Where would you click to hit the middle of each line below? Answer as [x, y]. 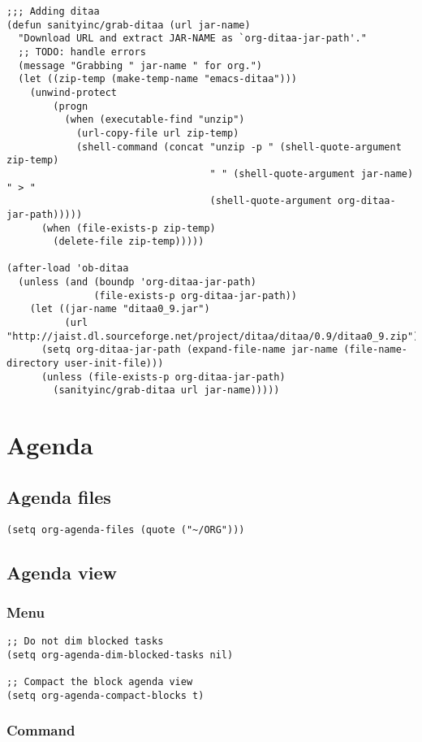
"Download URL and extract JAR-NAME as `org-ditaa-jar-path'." [192, 39]
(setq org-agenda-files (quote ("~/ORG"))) [126, 529]
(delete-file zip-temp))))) [129, 242]
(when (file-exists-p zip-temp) [128, 228]
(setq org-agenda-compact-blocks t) [105, 695]
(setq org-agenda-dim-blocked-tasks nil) [120, 655]
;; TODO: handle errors [82, 52]
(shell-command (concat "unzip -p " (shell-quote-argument [239, 147]
